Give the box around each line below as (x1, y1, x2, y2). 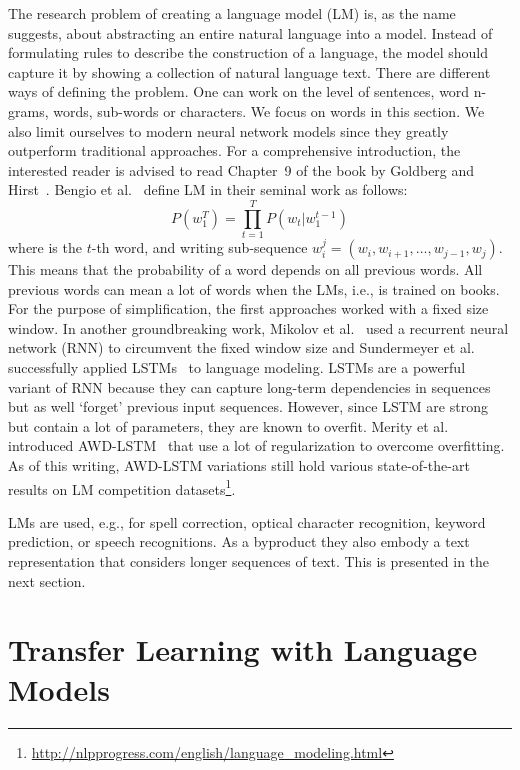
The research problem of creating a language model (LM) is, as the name (8, 3, 456, 23)
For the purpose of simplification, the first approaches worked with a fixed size (8, 298, 489, 319)
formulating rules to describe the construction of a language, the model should (8, 42, 488, 63)
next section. (8, 570, 86, 591)
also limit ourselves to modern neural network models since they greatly (8, 120, 449, 141)
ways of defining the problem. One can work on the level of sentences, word (8, 81, 470, 102)
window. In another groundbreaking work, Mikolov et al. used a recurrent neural (8, 317, 509, 338)
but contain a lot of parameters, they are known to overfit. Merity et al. (8, 415, 449, 436)
